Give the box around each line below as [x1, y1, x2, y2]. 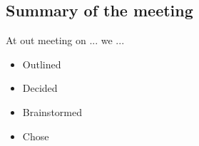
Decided [22, 80, 58, 95]
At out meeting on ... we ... [6, 33, 125, 48]
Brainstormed [22, 104, 82, 119]
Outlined [22, 56, 61, 71]
